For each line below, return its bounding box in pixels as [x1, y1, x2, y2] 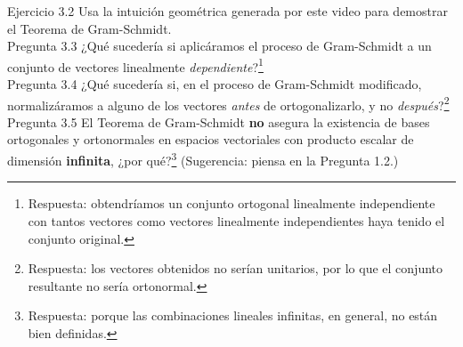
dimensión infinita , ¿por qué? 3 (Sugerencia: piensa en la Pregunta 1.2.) [7, 149, 399, 169]
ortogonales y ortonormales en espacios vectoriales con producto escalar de [7, 130, 414, 149]
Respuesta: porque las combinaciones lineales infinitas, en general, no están [28, 306, 438, 325]
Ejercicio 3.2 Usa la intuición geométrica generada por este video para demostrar [7, 2, 448, 20]
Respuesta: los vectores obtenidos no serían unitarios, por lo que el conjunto [28, 259, 443, 278]
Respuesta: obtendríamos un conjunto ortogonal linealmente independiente [28, 194, 435, 213]
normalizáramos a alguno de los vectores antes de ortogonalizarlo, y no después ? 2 [7, 93, 450, 114]
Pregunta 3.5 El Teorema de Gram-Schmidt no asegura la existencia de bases [7, 112, 430, 131]
